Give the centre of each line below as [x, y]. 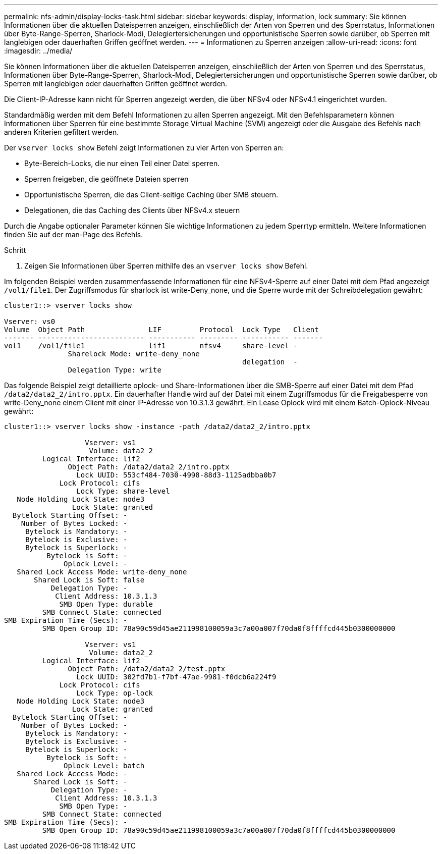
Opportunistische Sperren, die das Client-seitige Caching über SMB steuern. [151, 195]
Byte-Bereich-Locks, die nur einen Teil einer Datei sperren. [122, 163]
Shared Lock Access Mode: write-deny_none [102, 572]
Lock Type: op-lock [115, 693]
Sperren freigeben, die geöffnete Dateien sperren [106, 179]
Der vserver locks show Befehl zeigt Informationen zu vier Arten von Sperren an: [144, 148]
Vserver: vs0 [30, 322]
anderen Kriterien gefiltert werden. [62, 132]
